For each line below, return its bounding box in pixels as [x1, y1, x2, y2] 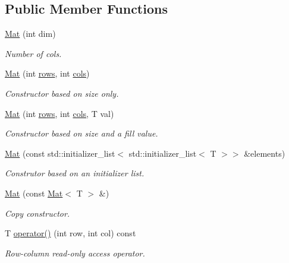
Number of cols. [5, 47, 62, 59]
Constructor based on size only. [5, 87, 119, 99]
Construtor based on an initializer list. [5, 167, 144, 179]
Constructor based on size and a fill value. [5, 127, 158, 140]
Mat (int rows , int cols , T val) [5, 107, 114, 119]
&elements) [244, 147, 285, 159]
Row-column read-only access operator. [5, 246, 145, 259]
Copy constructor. [5, 207, 70, 219]
